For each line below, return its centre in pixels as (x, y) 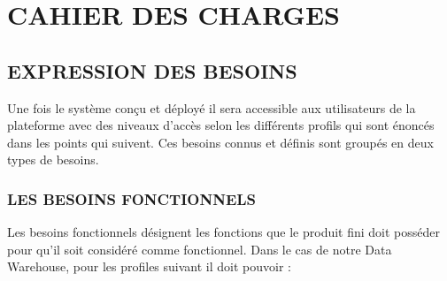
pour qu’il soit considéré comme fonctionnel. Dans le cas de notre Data (200, 249)
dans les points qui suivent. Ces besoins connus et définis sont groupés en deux (220, 142)
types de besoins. (53, 159)
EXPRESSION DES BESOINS (152, 70)
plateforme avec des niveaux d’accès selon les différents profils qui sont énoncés (221, 125)
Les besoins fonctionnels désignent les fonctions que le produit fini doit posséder (224, 232)
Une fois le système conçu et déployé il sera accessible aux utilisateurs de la (212, 107)
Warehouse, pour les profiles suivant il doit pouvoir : (149, 266)
